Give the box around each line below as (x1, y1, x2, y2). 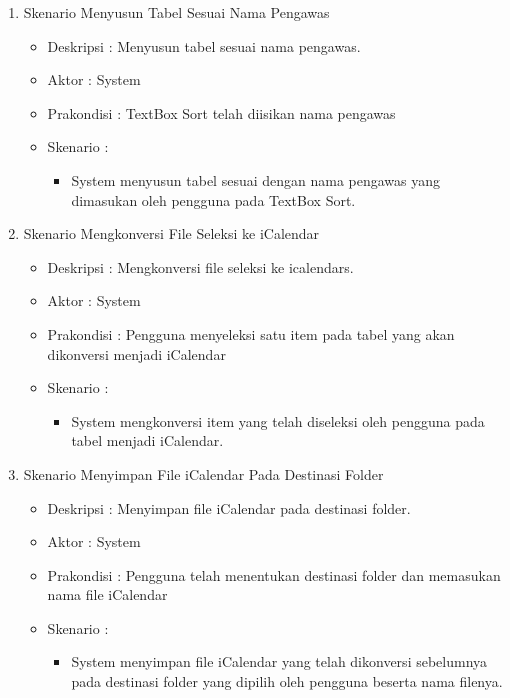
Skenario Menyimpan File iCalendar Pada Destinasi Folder (23, 463, 384, 484)
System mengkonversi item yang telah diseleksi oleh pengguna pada (71, 410, 485, 431)
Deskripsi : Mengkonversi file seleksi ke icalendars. (47, 256, 354, 277)
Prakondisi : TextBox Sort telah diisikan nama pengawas (47, 102, 396, 123)
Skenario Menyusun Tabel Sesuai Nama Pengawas (23, 2, 330, 22)
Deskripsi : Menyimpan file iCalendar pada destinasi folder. (47, 497, 411, 518)
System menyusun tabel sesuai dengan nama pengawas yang (71, 169, 441, 190)
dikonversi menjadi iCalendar (47, 343, 226, 364)
